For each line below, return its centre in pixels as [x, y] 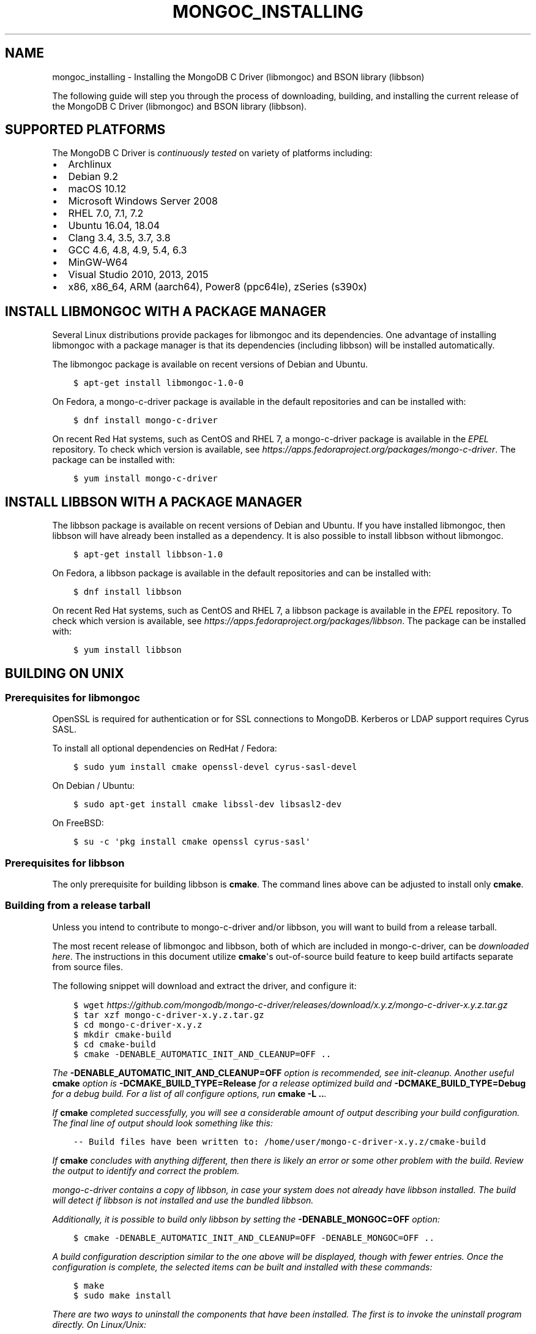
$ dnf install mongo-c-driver [145, 420]
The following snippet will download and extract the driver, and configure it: [204, 985]
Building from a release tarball [78, 906]
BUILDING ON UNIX [65, 673]
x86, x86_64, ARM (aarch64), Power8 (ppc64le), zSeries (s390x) [218, 287]
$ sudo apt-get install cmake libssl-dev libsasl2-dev [207, 805]
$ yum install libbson [127, 650]
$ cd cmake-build [114, 1044]
